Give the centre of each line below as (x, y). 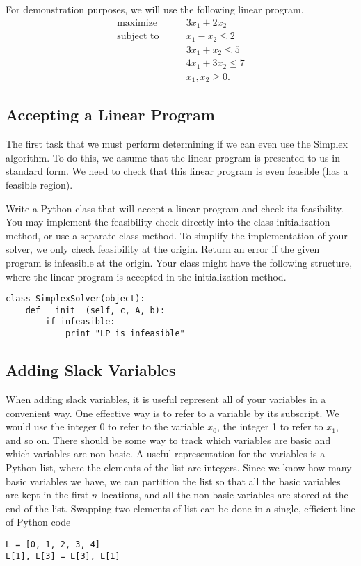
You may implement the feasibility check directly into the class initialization (168, 222)
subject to (138, 37)
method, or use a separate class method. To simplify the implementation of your (177, 235)
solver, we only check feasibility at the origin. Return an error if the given (163, 249)
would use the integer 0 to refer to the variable (105, 426)
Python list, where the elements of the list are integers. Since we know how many (179, 467)
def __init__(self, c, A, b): (95, 310)
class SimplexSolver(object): (75, 299)
